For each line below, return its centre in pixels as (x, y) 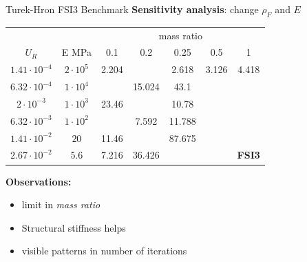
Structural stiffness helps (74, 227)
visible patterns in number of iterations (104, 251)
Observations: (39, 181)
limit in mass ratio (61, 204)
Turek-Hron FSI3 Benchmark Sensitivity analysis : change (132, 9)
